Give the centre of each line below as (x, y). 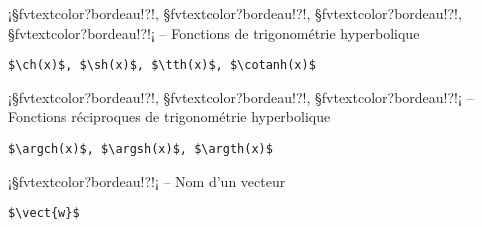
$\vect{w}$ (44, 213)
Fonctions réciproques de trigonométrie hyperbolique (169, 116)
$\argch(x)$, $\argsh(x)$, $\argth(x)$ (140, 149)
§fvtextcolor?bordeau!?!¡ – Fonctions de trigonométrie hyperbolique (214, 32)
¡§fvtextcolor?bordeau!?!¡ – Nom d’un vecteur (147, 180)
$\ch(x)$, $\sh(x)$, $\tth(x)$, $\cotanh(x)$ (162, 65)
